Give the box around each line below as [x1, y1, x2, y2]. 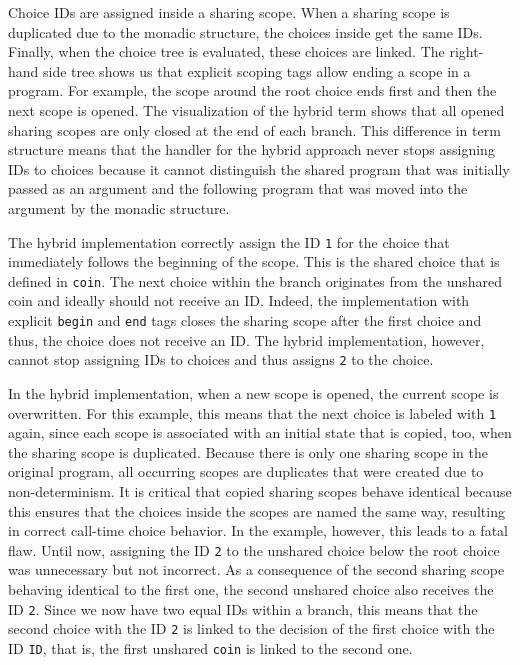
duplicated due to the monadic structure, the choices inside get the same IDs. [8, 21, 483, 42]
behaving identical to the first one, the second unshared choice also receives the [8, 579, 494, 599]
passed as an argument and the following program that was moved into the [8, 178, 468, 199]
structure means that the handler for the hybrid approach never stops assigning [8, 139, 495, 160]
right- [449, 41, 484, 62]
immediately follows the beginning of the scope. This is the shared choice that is [8, 251, 500, 272]
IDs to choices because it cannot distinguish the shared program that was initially [8, 158, 510, 179]
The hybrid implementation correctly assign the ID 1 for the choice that [8, 231, 450, 252]
